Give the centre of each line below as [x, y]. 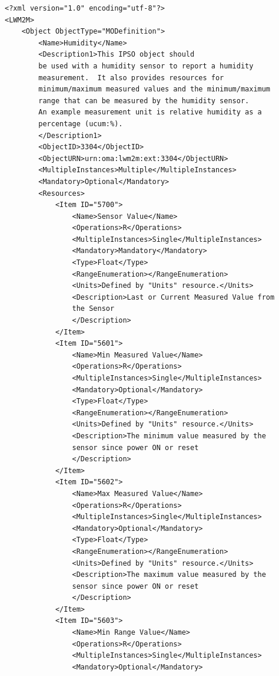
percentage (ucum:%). [81, 124]
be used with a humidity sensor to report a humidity [146, 66]
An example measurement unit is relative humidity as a [150, 112]
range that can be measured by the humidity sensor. [144, 101]
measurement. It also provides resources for [131, 78]
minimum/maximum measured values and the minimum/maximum [155, 89]
